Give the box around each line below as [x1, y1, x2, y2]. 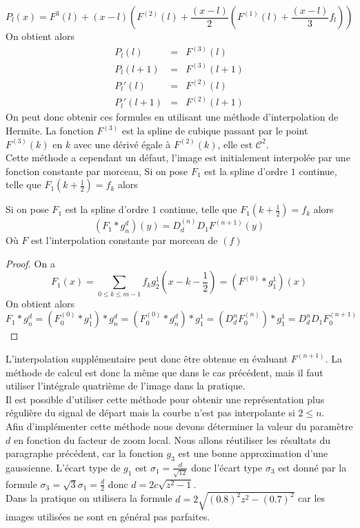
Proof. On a [6, 256, 55, 270]
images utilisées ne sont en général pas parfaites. [6, 509, 210, 523]
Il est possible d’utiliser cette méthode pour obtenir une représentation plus [6, 392, 325, 406]
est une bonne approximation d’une [178, 446, 328, 460]
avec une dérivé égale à [73, 136, 171, 151]
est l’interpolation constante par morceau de [31, 233, 218, 247]
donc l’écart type [191, 460, 263, 474]
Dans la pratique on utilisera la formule [6, 491, 172, 505]
